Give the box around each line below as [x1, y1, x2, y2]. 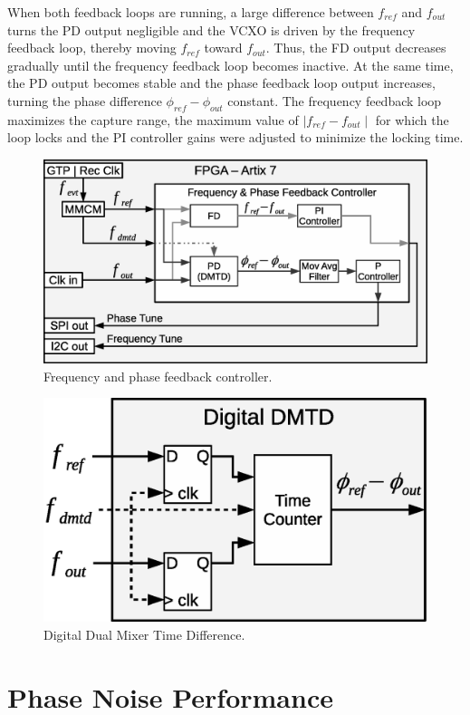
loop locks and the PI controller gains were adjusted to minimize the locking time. [7, 128, 464, 147]
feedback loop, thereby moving [7, 38, 177, 57]
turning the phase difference [7, 91, 162, 110]
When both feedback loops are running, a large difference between [7, 3, 374, 21]
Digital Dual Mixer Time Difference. [43, 624, 245, 643]
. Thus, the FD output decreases [265, 38, 446, 57]
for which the [375, 110, 449, 129]
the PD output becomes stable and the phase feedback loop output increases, [7, 73, 436, 92]
